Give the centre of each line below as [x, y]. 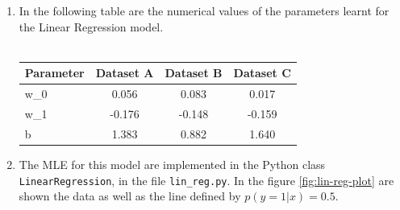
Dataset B [194, 73]
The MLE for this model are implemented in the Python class [172, 164]
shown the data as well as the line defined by [130, 196]
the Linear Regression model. [91, 26]
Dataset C [262, 73]
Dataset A [125, 73]
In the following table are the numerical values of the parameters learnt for [204, 10]
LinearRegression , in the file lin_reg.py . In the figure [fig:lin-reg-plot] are [206, 180]
